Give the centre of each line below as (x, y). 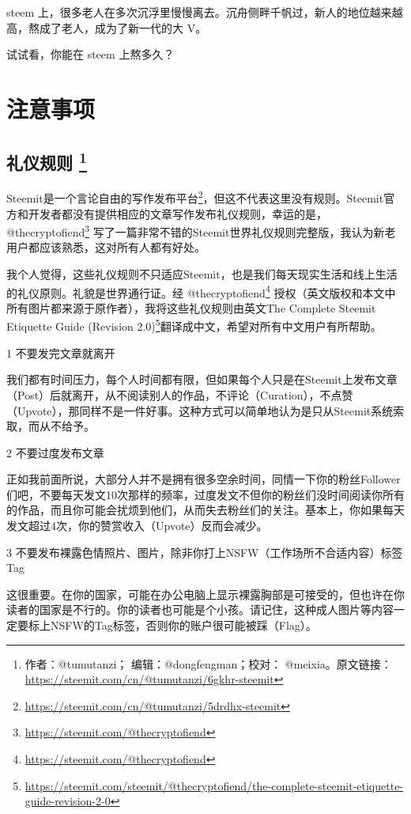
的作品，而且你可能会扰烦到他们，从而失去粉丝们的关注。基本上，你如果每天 (205, 510)
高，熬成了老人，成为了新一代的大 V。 (107, 27)
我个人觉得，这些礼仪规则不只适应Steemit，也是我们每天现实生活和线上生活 (202, 274)
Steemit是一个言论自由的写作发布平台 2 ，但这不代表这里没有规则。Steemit (195, 197)
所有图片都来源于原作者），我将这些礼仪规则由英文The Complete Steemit (191, 307)
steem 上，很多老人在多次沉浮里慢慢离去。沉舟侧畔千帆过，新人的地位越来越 (205, 12)
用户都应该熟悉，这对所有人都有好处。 (106, 247)
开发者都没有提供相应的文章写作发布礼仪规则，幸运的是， (177, 213)
